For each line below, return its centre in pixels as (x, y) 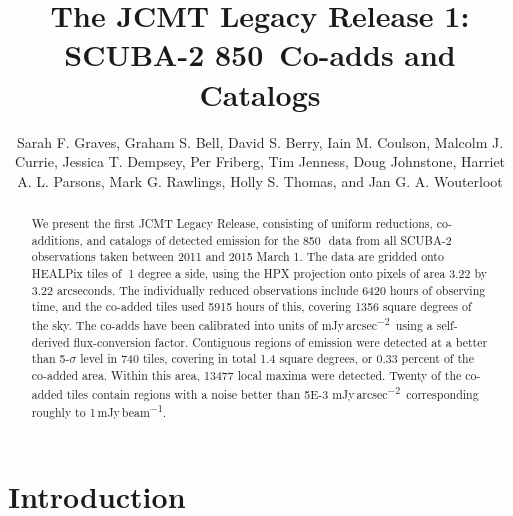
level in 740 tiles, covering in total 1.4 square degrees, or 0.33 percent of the (277, 358)
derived (50, 341)
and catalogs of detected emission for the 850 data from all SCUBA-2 (269, 239)
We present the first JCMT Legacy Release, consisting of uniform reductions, (232, 223)
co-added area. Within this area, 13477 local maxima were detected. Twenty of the (246, 374)
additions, (57, 239)
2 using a (408, 323)
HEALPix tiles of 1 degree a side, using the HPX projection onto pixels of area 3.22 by (259, 273)
